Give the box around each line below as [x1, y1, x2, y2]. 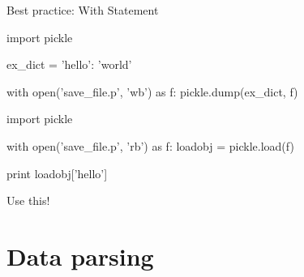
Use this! [6, 192, 50, 209]
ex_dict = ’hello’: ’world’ [6, 56, 132, 73]
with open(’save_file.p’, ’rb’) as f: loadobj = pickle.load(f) [6, 137, 294, 154]
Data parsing [6, 239, 154, 272]
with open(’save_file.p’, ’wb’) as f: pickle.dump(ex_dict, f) [6, 83, 298, 100]
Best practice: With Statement [6, 2, 159, 18]
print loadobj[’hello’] [6, 164, 108, 181]
